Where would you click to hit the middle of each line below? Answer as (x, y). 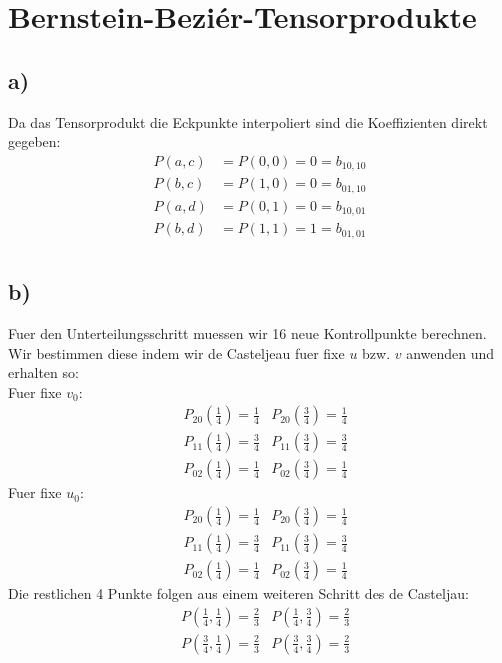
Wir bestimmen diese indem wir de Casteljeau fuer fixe (176, 352)
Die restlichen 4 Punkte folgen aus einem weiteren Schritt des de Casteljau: (238, 593)
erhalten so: (43, 372)
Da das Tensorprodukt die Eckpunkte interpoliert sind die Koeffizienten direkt (248, 121)
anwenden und (450, 352)
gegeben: (34, 141)
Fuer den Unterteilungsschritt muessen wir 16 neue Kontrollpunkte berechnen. (247, 332)
